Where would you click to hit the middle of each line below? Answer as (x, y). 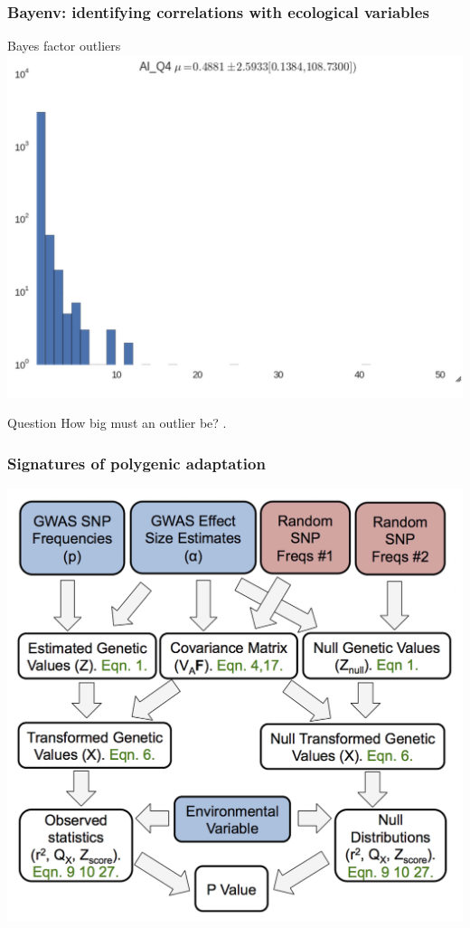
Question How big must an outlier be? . (117, 423)
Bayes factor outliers (64, 46)
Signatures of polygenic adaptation (136, 463)
